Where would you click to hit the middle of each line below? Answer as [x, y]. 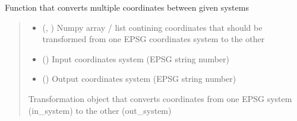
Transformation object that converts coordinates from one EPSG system [160, 98]
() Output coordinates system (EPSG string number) [139, 79]
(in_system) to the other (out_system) [100, 110]
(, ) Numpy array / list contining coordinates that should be [152, 27]
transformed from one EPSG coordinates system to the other [154, 39]
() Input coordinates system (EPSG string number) [136, 58]
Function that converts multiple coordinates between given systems [127, 7]
